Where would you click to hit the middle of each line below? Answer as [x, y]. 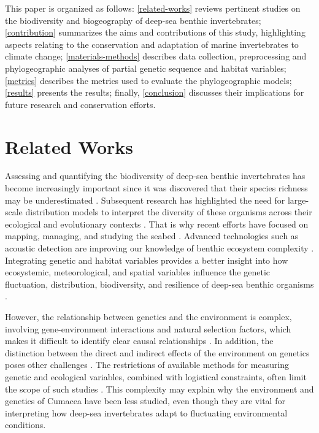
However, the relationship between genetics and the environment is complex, [148, 316]
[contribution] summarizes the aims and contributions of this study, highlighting [155, 32]
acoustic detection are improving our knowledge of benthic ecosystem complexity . [159, 248]
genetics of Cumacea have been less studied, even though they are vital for [145, 401]
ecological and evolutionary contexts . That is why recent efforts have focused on [157, 224]
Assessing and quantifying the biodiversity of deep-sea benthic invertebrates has [155, 176]
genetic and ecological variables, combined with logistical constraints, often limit [156, 376]
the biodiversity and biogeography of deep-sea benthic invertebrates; [133, 20]
